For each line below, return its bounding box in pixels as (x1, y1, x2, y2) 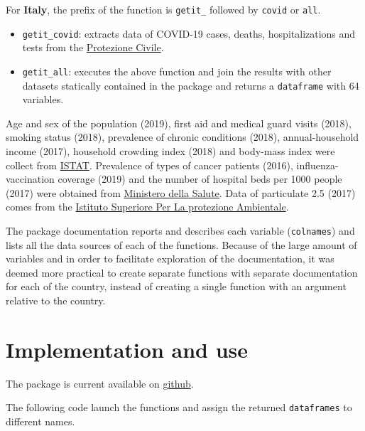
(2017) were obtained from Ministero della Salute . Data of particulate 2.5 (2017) (6, 185, 356, 200)
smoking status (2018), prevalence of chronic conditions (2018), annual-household (6, 129, 359, 144)
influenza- (296, 157, 339, 172)
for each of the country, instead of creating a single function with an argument (6, 279, 347, 294)
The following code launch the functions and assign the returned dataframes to (6, 400, 352, 415)
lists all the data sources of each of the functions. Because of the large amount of (6, 237, 357, 252)
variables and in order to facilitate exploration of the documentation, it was (6, 251, 334, 266)
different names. (6, 413, 75, 428)
